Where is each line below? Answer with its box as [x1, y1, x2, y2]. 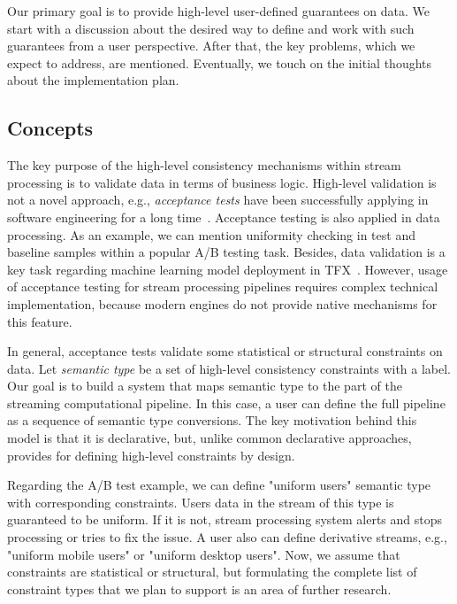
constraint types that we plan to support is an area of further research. [7, 579, 392, 598]
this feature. [7, 312, 72, 330]
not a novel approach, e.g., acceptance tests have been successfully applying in [7, 190, 429, 209]
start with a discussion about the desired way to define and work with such [7, 19, 415, 37]
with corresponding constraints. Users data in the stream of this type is [7, 492, 394, 511]
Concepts [7, 114, 94, 142]
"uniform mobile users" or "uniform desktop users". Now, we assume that [7, 545, 400, 563]
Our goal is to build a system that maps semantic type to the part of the [7, 376, 402, 395]
